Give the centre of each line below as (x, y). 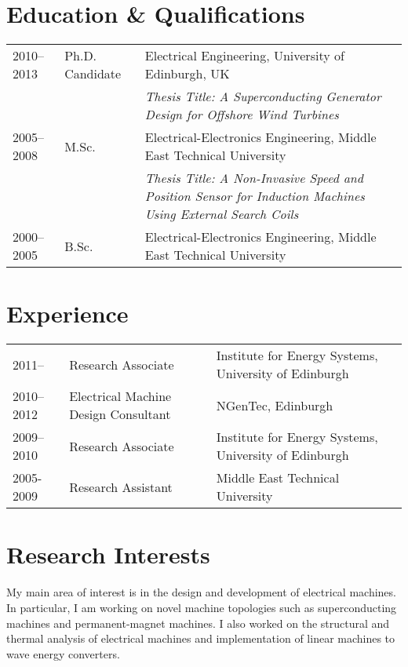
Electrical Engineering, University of (244, 56)
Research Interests (108, 554)
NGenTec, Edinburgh (275, 405)
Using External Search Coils (222, 214)
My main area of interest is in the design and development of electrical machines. (201, 592)
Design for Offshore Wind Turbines (242, 115)
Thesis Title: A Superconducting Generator (263, 97)
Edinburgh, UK (187, 74)
